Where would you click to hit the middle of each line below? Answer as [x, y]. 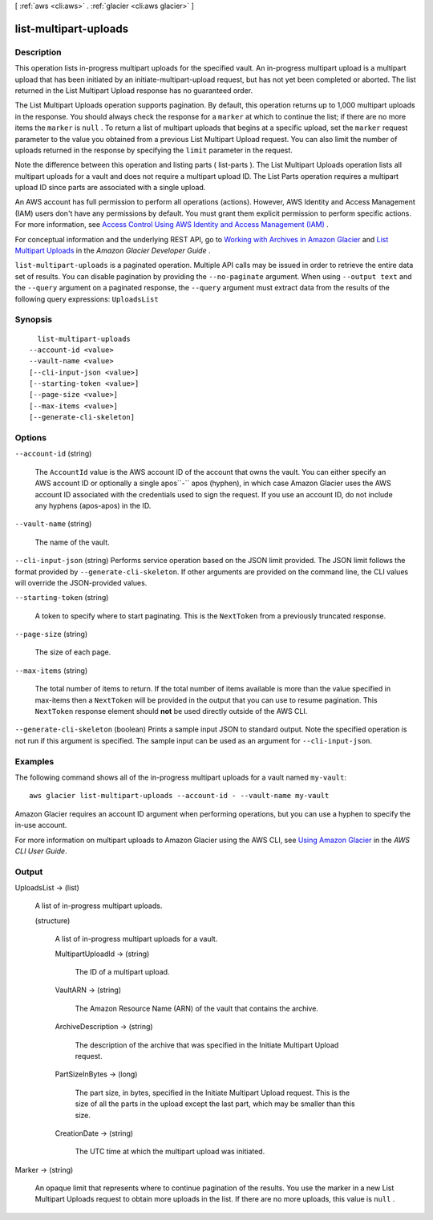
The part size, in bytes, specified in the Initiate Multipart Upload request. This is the [212, 1092]
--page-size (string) [51, 634]
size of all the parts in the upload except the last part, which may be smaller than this [215, 1104]
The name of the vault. [72, 542]
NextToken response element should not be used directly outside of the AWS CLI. [171, 711]
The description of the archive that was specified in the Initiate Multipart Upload [207, 1045]
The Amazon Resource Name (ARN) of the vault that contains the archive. [196, 1008]
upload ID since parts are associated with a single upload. [110, 188]
